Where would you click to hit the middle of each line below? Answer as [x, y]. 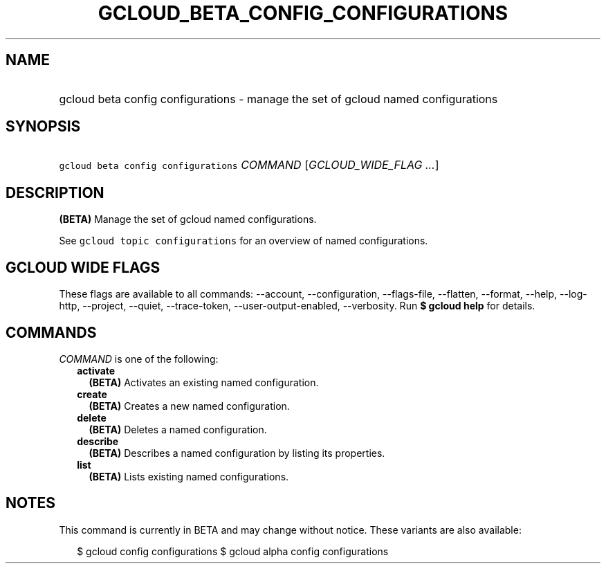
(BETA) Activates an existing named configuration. [204, 382]
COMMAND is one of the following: [139, 359]
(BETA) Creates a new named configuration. [189, 406]
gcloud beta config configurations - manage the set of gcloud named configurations [278, 99]
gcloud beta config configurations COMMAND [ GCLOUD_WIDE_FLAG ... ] [249, 165]
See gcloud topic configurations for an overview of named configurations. [244, 241]
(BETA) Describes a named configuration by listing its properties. [237, 453]
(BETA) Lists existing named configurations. [189, 476]
